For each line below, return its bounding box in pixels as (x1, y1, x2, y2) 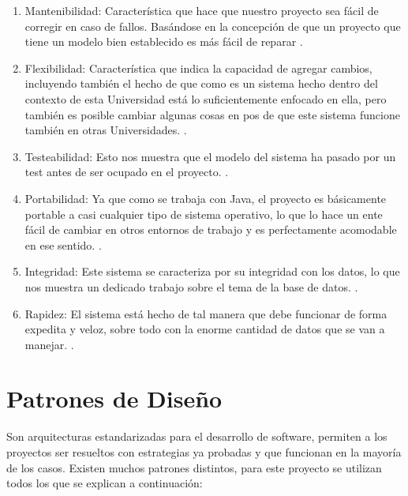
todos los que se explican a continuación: (6, 475, 203, 491)
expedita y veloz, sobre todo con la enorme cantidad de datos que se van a (24, 321, 385, 337)
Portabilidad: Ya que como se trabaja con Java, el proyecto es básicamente (24, 190, 387, 206)
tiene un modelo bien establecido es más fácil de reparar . (24, 33, 303, 50)
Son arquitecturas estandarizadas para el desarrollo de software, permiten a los (6, 428, 387, 445)
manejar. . (24, 336, 74, 352)
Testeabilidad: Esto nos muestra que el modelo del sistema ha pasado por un (24, 148, 396, 164)
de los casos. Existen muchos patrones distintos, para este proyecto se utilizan (6, 459, 382, 475)
